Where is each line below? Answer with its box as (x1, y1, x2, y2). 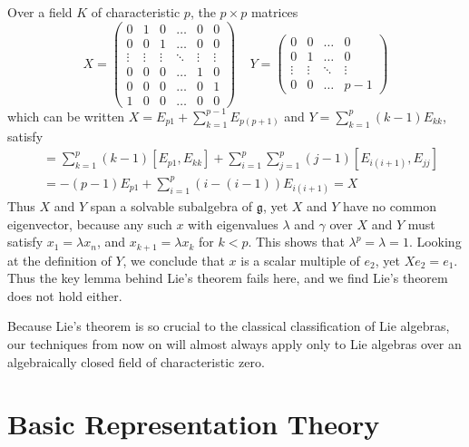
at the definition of (7, 250, 112, 269)
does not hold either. (7, 286, 122, 305)
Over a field (7, 3, 73, 21)
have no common (343, 196, 437, 215)
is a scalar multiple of (240, 250, 360, 269)
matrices (250, 3, 298, 21)
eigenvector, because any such (7, 214, 172, 233)
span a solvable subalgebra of (90, 196, 253, 215)
